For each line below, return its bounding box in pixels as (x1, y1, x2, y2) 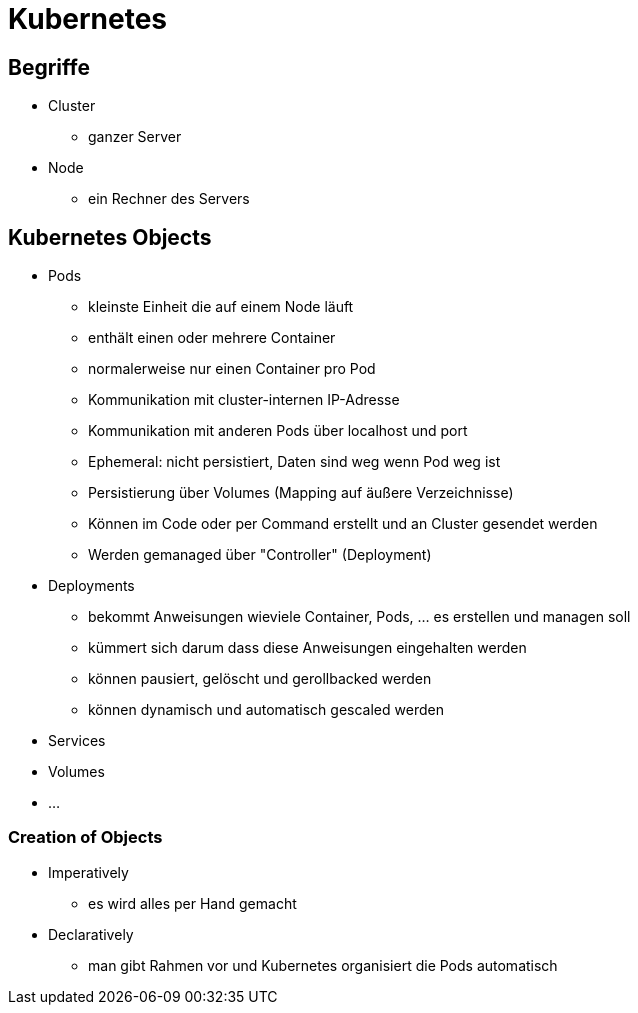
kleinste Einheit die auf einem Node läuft (88, 298, 354, 316)
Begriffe (8, 54, 90, 80)
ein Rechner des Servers (88, 190, 250, 208)
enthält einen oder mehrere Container (88, 329, 336, 347)
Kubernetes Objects (8, 224, 212, 250)
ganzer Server (88, 128, 182, 146)
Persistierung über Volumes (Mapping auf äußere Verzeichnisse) (88, 484, 514, 502)
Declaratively (48, 925, 134, 943)
